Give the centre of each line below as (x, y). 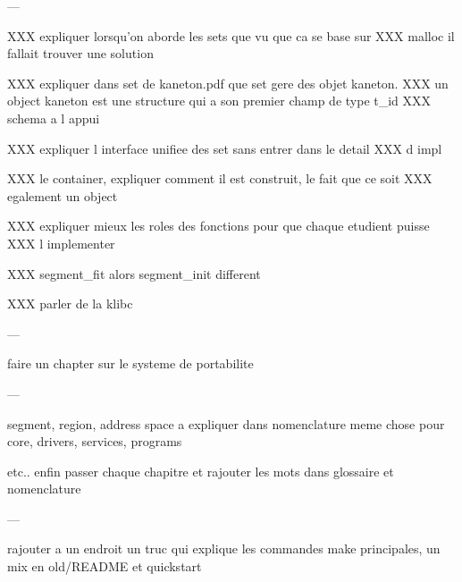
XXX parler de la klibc (70, 304)
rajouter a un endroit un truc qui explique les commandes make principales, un (224, 548)
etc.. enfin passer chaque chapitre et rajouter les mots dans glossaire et (201, 471)
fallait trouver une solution (80, 53)
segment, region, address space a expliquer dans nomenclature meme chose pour (226, 423)
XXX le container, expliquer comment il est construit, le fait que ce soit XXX (220, 178)
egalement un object (63, 195)
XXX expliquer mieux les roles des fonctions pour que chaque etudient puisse (218, 226)
